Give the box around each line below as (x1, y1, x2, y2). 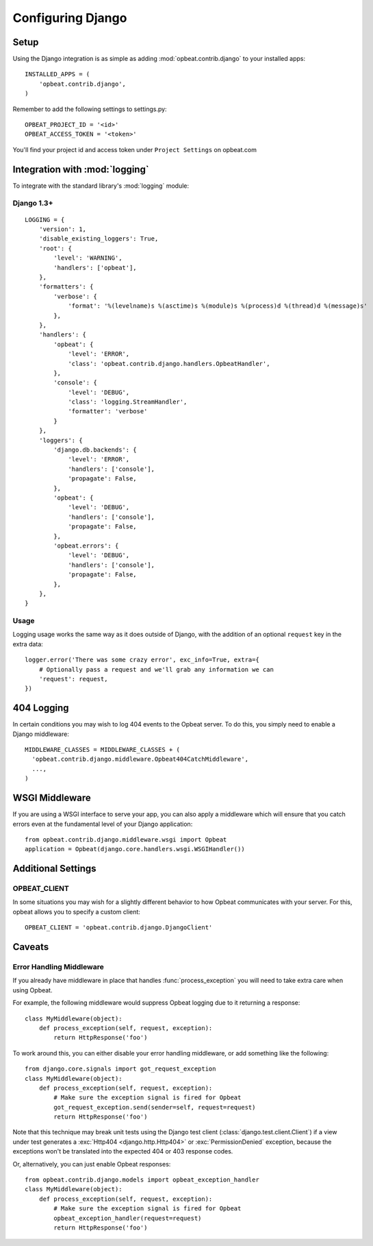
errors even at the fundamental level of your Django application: (12, 820, 193, 828)
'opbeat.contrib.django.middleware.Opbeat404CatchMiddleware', (31, 755, 249, 764)
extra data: (12, 639, 44, 648)
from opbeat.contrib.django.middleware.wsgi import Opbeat (25, 835, 227, 843)
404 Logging (12, 703, 69, 714)
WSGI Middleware (12, 792, 92, 804)
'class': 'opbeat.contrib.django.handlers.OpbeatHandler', (68, 360, 270, 367)
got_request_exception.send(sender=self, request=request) (53, 1103, 256, 1111)
